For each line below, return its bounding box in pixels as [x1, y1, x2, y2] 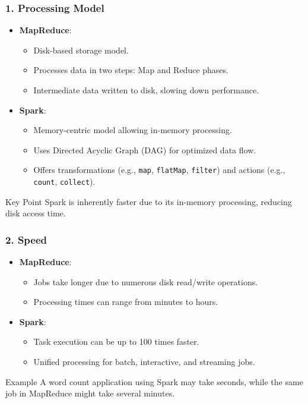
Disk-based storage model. [33, 43, 129, 56]
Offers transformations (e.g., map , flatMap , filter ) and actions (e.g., [33, 163, 285, 176]
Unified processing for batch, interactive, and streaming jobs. [33, 355, 255, 368]
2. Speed [5, 232, 47, 247]
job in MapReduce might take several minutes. [5, 387, 175, 399]
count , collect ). [33, 175, 96, 188]
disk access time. [5, 207, 66, 219]
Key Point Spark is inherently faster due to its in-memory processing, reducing [5, 195, 292, 207]
